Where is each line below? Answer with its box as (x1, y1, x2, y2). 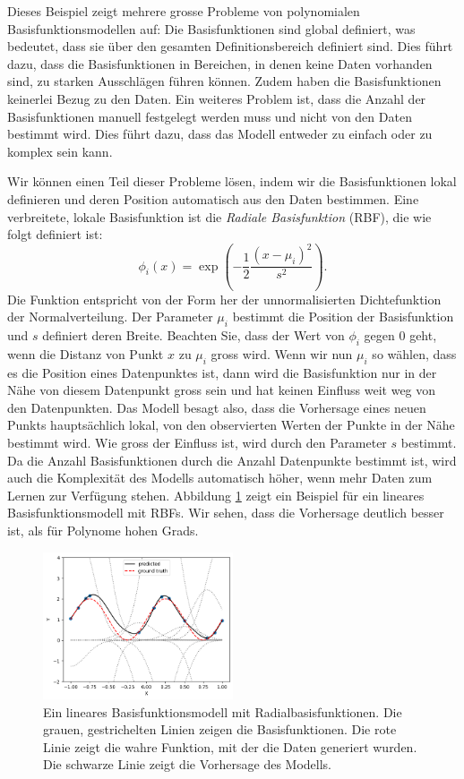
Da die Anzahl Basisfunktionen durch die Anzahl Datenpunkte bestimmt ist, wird (7, 450, 457, 469)
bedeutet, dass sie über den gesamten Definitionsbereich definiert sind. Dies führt (7, 37, 453, 56)
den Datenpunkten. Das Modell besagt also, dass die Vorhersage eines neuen (7, 398, 426, 416)
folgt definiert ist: (7, 225, 103, 244)
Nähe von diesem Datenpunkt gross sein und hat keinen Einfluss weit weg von (7, 381, 436, 399)
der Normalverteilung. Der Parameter (7, 307, 213, 326)
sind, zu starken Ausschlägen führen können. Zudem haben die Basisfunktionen (7, 72, 442, 90)
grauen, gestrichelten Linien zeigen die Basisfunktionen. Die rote (43, 720, 397, 739)
